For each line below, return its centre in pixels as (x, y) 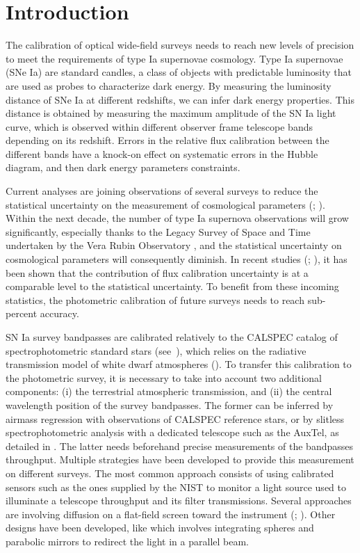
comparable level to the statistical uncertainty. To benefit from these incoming (172, 286)
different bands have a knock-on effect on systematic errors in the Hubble (162, 153)
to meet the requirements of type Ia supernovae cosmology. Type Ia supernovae (174, 58)
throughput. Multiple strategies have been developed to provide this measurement (180, 459)
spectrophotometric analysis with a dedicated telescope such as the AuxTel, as (172, 432)
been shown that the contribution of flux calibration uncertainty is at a (157, 272)
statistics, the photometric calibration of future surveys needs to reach (155, 299)
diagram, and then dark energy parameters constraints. (123, 167)
